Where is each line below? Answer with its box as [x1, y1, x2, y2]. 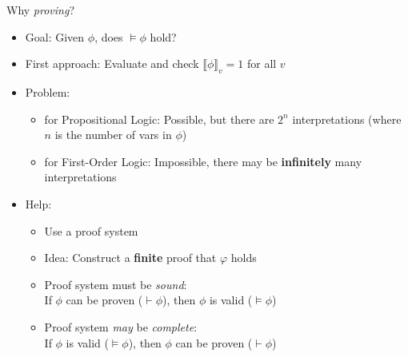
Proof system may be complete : [44, 318, 198, 335]
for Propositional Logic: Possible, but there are [44, 110, 274, 127]
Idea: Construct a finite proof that [44, 249, 217, 266]
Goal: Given [25, 28, 85, 45]
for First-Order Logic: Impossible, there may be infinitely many [44, 153, 362, 169]
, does [94, 28, 123, 45]
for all [246, 55, 277, 72]
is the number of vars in [54, 126, 172, 143]
